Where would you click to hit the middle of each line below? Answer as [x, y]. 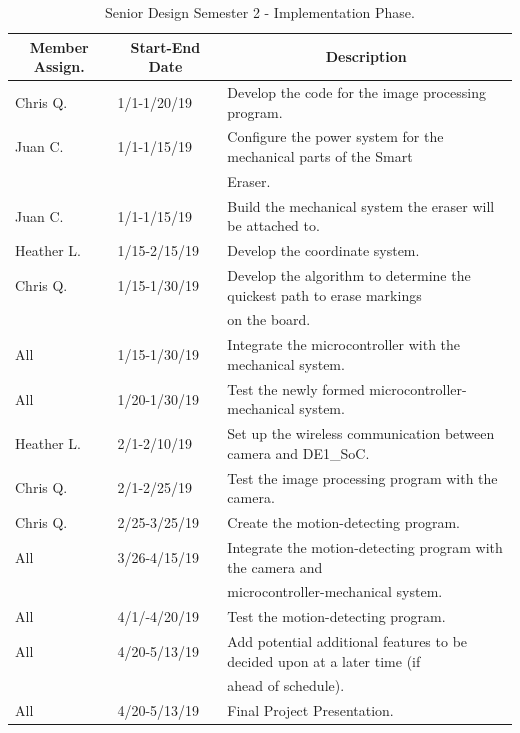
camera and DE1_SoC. [298, 452]
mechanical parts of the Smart [320, 156]
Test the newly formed [296, 388]
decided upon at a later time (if [324, 660]
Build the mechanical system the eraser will [361, 205]
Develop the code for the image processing [356, 92]
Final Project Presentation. [310, 710]
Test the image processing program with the [362, 477]
